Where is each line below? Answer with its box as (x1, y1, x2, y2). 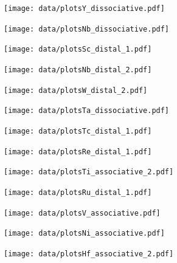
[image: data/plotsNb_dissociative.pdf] (4, 24, 170, 33)
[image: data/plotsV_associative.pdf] (4, 208, 161, 217)
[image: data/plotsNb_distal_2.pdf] (4, 65, 152, 74)
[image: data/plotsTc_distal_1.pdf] (4, 126, 152, 135)
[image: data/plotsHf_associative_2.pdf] (4, 249, 174, 258)
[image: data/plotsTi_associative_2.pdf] (4, 168, 174, 177)
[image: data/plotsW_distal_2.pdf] (4, 86, 148, 95)
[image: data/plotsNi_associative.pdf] (4, 229, 165, 238)
